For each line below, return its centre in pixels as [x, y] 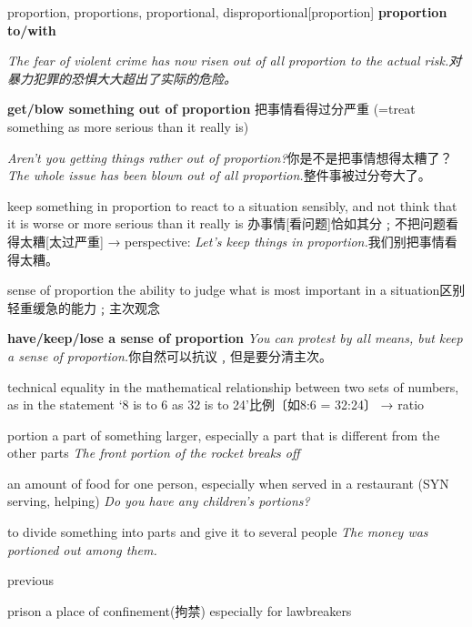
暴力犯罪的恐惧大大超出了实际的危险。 [122, 78]
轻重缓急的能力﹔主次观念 [84, 307]
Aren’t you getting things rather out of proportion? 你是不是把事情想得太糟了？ [230, 157]
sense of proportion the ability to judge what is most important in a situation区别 [236, 290]
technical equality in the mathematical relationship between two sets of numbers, [233, 386]
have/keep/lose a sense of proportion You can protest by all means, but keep [235, 338]
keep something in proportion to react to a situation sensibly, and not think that [232, 205]
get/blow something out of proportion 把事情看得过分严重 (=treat [211, 109]
